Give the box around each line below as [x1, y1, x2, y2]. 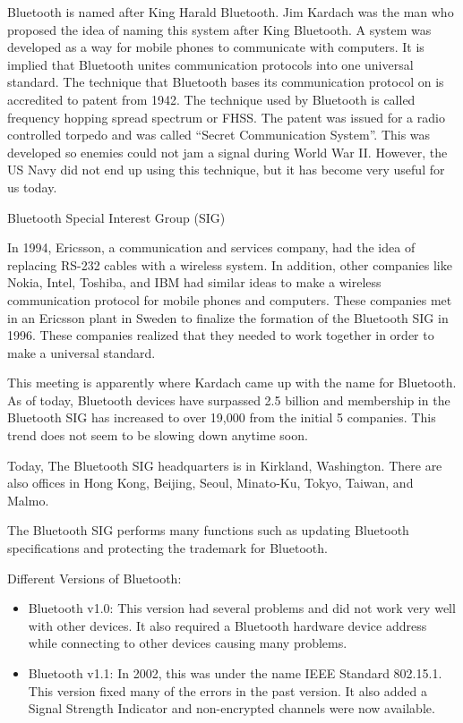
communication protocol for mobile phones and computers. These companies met [7, 290, 452, 309]
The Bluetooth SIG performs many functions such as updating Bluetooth [7, 521, 409, 540]
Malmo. [7, 490, 49, 509]
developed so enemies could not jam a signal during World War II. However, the [7, 142, 448, 161]
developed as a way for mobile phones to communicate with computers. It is [7, 38, 424, 56]
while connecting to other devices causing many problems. [28, 634, 347, 652]
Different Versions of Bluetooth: [7, 568, 182, 587]
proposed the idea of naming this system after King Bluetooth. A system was [7, 20, 432, 38]
